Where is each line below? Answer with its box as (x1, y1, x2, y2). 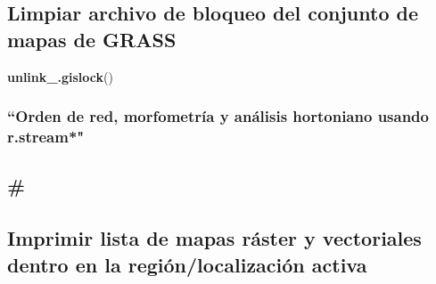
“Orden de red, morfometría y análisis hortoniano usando (7, 105, 429, 127)
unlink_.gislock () (7, 67, 113, 85)
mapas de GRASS (7, 25, 177, 53)
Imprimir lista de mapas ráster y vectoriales (7, 224, 422, 252)
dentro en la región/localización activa (7, 250, 367, 278)
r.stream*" (7, 126, 85, 148)
